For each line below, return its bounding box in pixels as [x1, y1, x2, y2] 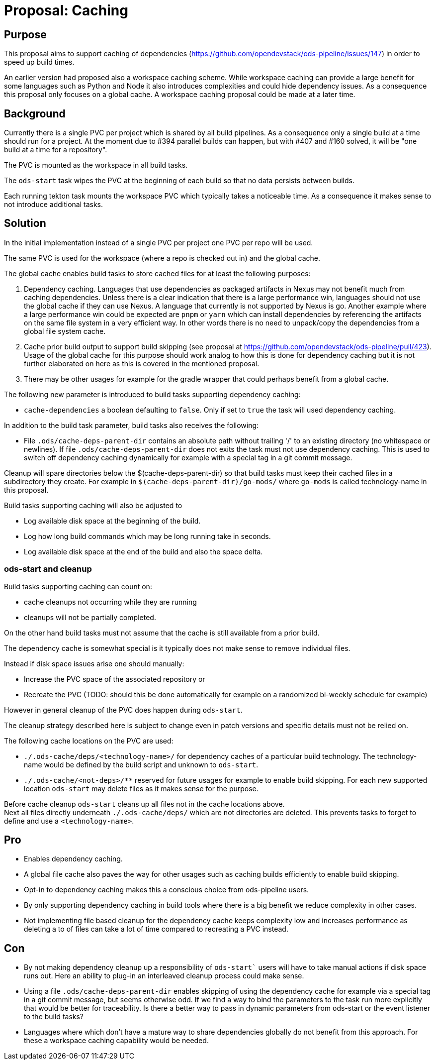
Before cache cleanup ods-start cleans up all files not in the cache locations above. [4, 799, 285, 808]
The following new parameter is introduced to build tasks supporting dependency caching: [4, 390, 301, 399]
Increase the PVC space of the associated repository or [24, 674, 205, 683]
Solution [4, 217, 46, 230]
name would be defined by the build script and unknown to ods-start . [24, 760, 259, 769]
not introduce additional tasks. [4, 200, 103, 209]
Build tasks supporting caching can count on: [4, 582, 152, 591]
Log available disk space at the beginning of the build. [24, 516, 201, 525]
